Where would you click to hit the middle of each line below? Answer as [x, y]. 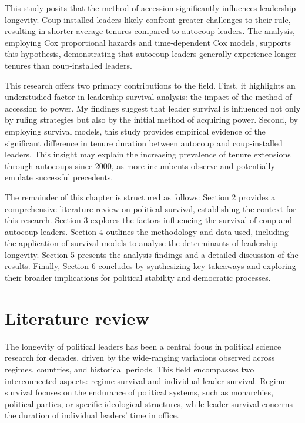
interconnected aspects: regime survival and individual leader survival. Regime [146, 380]
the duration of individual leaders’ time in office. [92, 415]
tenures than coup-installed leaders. [68, 65]
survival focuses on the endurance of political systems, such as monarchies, [139, 392]
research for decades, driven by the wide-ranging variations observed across [140, 357]
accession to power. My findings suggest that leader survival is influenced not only [153, 108]
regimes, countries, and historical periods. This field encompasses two [130, 369]
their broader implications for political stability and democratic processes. [138, 278]
